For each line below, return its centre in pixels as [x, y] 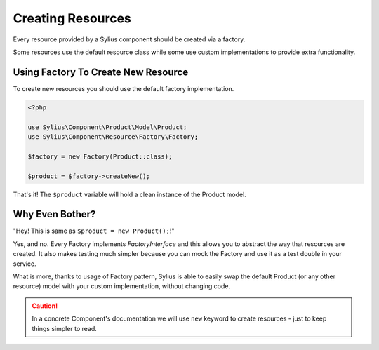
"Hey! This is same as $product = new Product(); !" [94, 231]
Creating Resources [72, 18]
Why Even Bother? [54, 214]
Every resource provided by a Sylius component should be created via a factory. [129, 39]
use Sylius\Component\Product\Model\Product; [107, 127]
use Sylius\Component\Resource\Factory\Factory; [113, 137]
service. [25, 264]
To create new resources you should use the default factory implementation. [124, 88]
